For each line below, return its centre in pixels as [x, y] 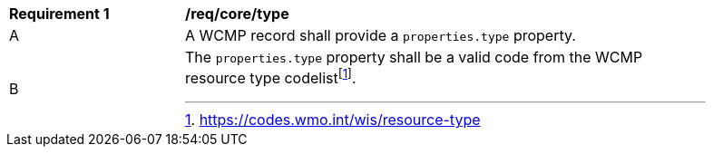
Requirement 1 [59, 14]
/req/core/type [237, 14]
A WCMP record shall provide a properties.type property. [381, 35]
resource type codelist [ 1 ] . [271, 77]
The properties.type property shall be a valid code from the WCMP [414, 57]
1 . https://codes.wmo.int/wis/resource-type [333, 120]
